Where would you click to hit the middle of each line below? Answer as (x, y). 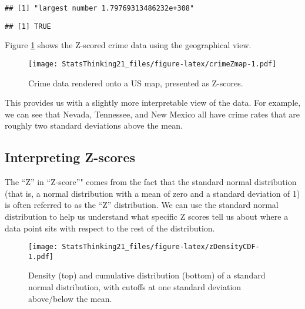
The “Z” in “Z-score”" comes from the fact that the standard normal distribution (151, 182)
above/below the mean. (70, 298)
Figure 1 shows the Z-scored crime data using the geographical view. (128, 45)
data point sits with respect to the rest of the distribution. (110, 228)
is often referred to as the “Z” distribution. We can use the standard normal (142, 205)
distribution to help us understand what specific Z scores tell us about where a (147, 216)
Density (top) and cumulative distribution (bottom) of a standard (147, 275)
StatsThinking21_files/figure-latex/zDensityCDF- (161, 247)
